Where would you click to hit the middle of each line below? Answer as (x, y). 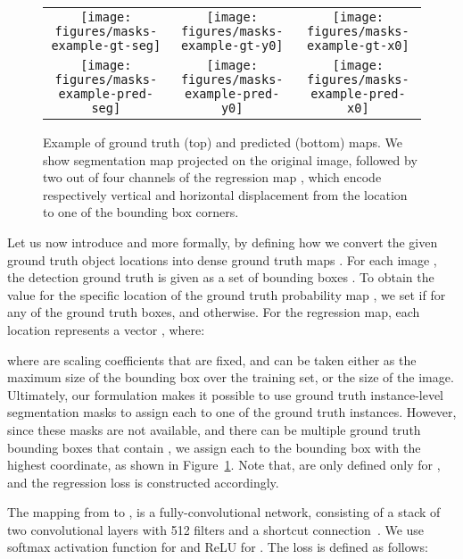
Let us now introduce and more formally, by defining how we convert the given (223, 242)
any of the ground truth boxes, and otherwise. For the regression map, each (214, 312)
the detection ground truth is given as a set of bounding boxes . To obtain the (221, 277)
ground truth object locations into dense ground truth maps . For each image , (222, 259)
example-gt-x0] (358, 46)
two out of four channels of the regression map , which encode (212, 177)
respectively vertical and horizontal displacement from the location (225, 194)
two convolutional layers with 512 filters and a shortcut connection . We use (216, 529)
